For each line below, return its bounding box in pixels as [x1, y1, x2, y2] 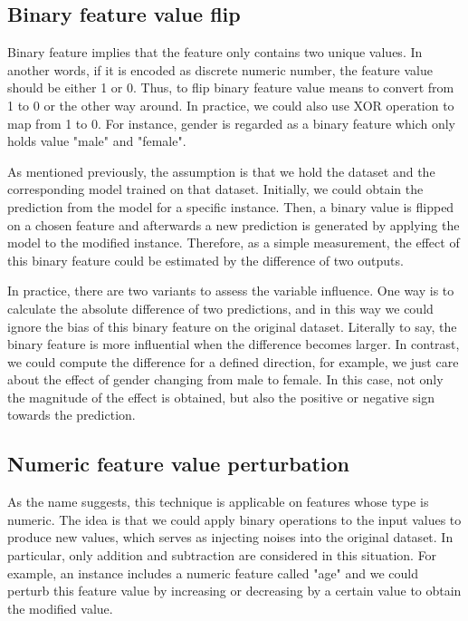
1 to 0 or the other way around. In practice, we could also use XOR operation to [7, 95, 454, 114]
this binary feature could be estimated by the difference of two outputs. [7, 250, 404, 269]
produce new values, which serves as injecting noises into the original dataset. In [7, 528, 454, 547]
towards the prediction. [7, 405, 136, 424]
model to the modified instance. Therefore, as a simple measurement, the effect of [7, 233, 460, 252]
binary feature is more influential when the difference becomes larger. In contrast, [7, 335, 460, 354]
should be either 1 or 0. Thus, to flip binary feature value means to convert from [7, 78, 454, 97]
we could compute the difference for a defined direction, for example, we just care [7, 352, 459, 371]
